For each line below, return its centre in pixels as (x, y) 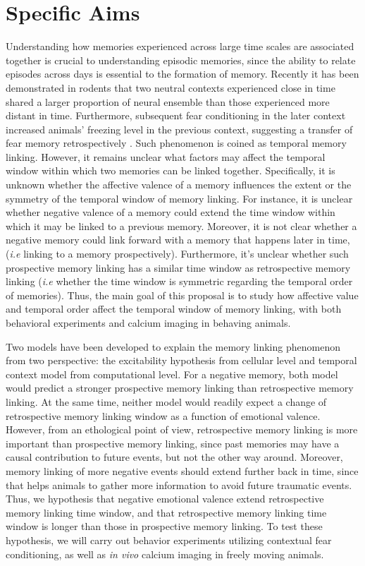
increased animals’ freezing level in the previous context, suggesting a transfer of (179, 129)
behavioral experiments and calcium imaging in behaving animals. (148, 323)
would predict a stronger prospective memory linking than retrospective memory (180, 388)
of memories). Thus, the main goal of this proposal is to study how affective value (182, 295)
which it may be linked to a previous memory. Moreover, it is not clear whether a (181, 225)
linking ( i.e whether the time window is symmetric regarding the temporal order (179, 281)
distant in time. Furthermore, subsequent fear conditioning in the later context (176, 115)
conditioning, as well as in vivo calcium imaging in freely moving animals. (165, 554)
